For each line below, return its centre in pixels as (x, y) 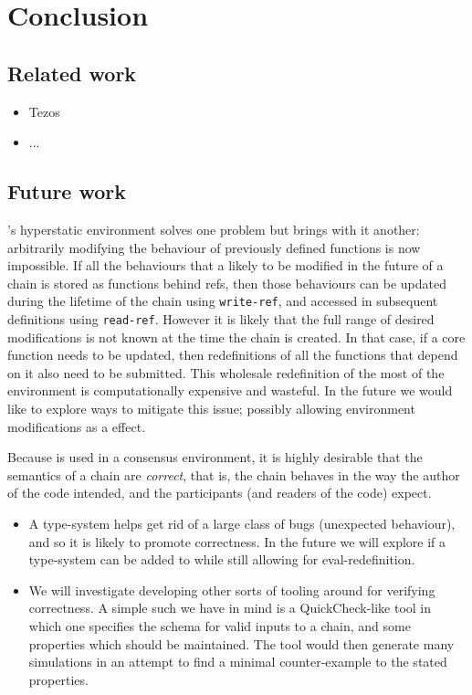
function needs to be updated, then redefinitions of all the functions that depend (233, 355)
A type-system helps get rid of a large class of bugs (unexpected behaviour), (242, 523)
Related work (72, 73)
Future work (67, 191)
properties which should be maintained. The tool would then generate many (241, 643)
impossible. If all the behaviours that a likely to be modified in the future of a (226, 265)
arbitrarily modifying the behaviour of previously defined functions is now (214, 247)
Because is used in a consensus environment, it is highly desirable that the (215, 457)
